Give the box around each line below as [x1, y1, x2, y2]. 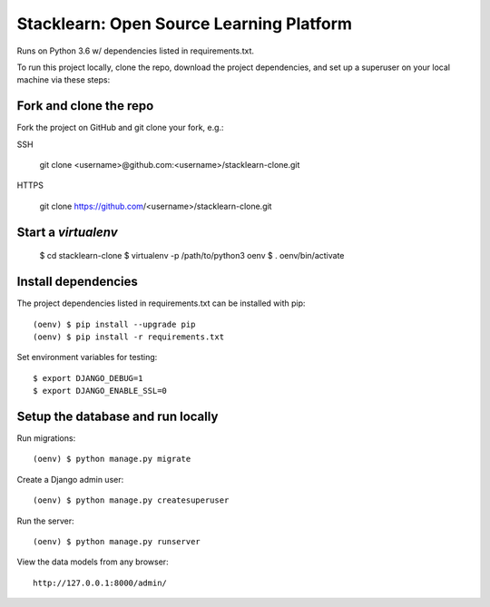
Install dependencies [16, 274, 138, 289]
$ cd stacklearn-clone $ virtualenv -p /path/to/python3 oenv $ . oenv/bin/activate [39, 250, 345, 261]
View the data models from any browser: [16, 556, 169, 567]
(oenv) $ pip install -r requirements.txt [33, 331, 225, 342]
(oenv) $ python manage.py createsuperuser [33, 495, 230, 505]
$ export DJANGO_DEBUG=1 [33, 373, 143, 383]
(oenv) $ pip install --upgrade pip [33, 318, 196, 329]
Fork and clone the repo [16, 98, 154, 113]
